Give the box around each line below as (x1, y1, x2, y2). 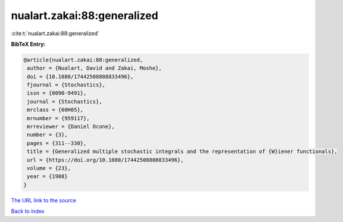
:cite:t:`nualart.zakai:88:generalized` (11, 30, 99, 37)
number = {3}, (27, 132, 68, 138)
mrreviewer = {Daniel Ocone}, (27, 123, 116, 130)
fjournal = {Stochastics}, (27, 82, 105, 89)
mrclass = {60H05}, (27, 107, 83, 113)
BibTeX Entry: (11, 40, 46, 48)
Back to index (11, 208, 45, 215)
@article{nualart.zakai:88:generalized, (23, 57, 143, 63)
